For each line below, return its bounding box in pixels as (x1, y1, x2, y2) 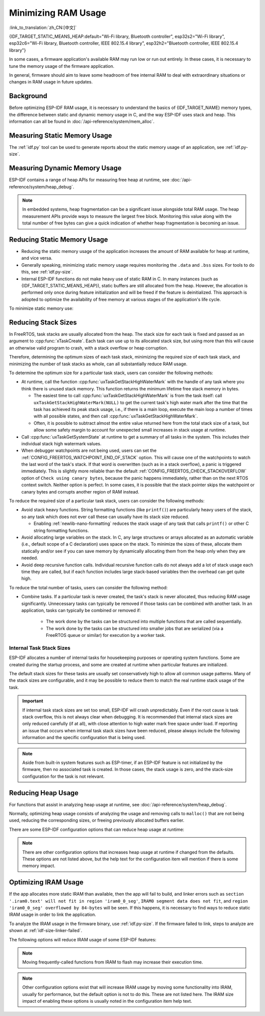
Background (9, 92, 48, 100)
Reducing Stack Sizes (9, 318, 77, 327)
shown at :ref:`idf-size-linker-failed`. (9, 928, 82, 934)
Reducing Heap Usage (9, 789, 79, 797)
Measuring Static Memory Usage (9, 131, 112, 139)
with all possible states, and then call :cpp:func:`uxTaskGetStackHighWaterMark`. (33, 413, 198, 419)
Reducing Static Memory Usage (9, 235, 108, 244)
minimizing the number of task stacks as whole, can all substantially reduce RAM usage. (9, 361, 187, 367)
